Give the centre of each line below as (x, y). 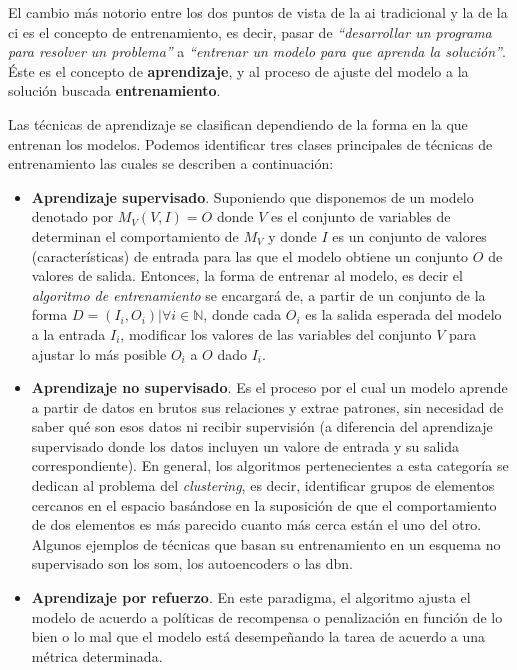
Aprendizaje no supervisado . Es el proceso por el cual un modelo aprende (269, 387)
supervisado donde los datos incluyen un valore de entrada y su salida (245, 445)
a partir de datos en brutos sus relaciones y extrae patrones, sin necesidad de (267, 406)
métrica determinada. (97, 655)
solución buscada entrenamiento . (114, 90)
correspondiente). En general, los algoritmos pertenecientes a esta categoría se (270, 465)
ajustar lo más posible (99, 353)
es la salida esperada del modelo (403, 314)
